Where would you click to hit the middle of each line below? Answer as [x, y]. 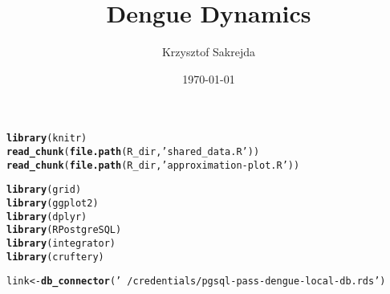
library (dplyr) [47, 216]
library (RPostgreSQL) [64, 230]
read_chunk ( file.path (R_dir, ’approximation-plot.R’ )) [153, 165]
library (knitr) [47, 139]
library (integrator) [61, 243]
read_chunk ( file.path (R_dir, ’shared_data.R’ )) [133, 151]
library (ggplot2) [53, 203]
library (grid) [44, 190]
